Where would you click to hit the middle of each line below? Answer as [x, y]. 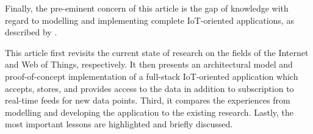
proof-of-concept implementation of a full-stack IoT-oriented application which [152, 76]
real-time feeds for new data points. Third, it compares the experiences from [148, 100]
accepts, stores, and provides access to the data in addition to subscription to [149, 88]
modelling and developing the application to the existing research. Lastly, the [149, 112]
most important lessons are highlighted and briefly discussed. [119, 124]
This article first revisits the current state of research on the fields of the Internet [157, 52]
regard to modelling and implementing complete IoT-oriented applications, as [149, 20]
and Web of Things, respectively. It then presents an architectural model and [149, 64]
